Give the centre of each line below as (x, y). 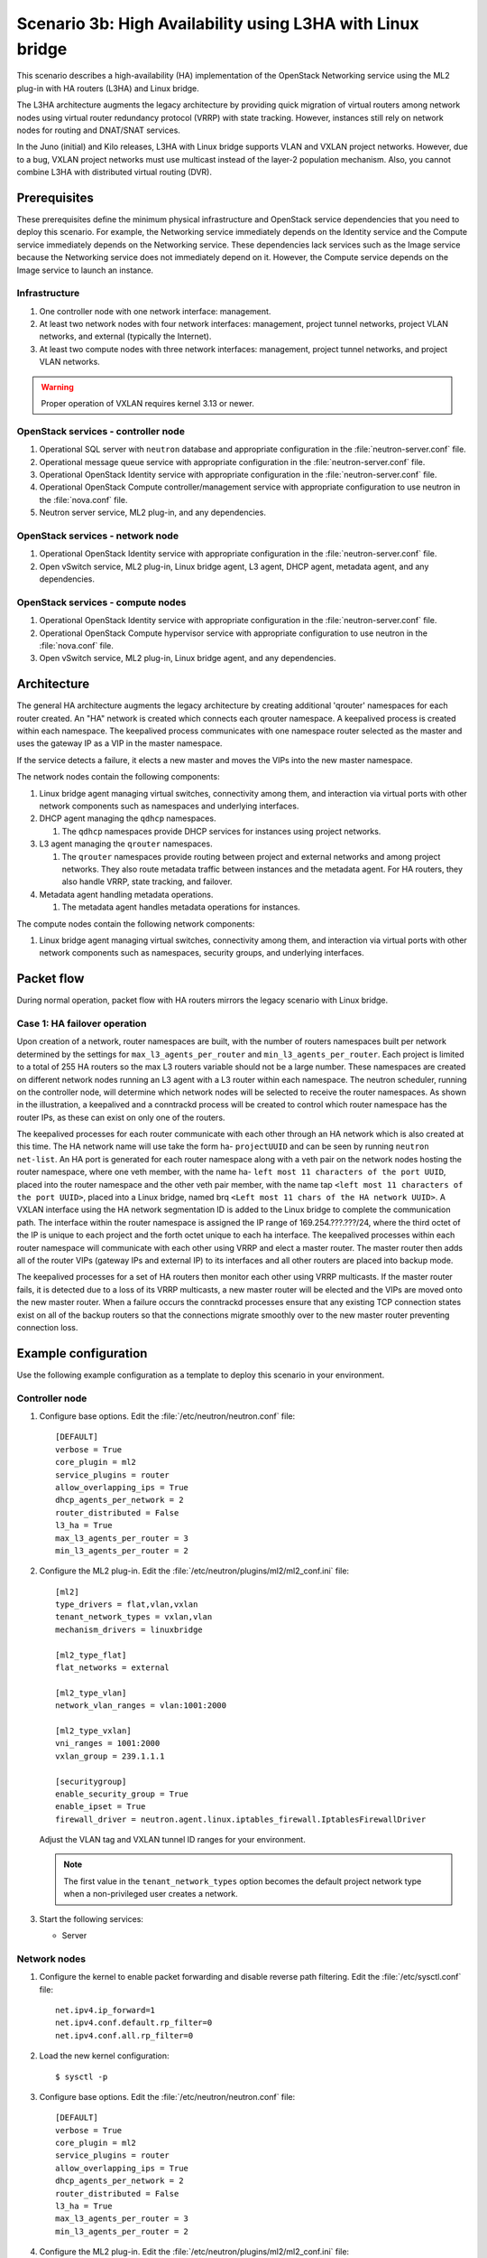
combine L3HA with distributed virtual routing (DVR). (114, 173)
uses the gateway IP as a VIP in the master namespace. (119, 743)
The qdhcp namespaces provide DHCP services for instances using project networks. (221, 831)
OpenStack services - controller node (101, 431)
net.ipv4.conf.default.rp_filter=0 (134, 2023)
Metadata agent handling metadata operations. (126, 894)
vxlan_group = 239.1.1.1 (110, 1756)
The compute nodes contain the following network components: (136, 924)
